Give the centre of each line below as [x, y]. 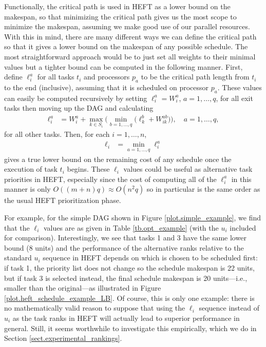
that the [17, 227]
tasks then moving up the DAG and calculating [79, 108]
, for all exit [234, 98]
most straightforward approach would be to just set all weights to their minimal [130, 56]
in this [241, 179]
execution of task [31, 169]
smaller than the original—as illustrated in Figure [83, 288]
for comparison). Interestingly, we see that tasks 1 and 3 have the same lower [125, 238]
